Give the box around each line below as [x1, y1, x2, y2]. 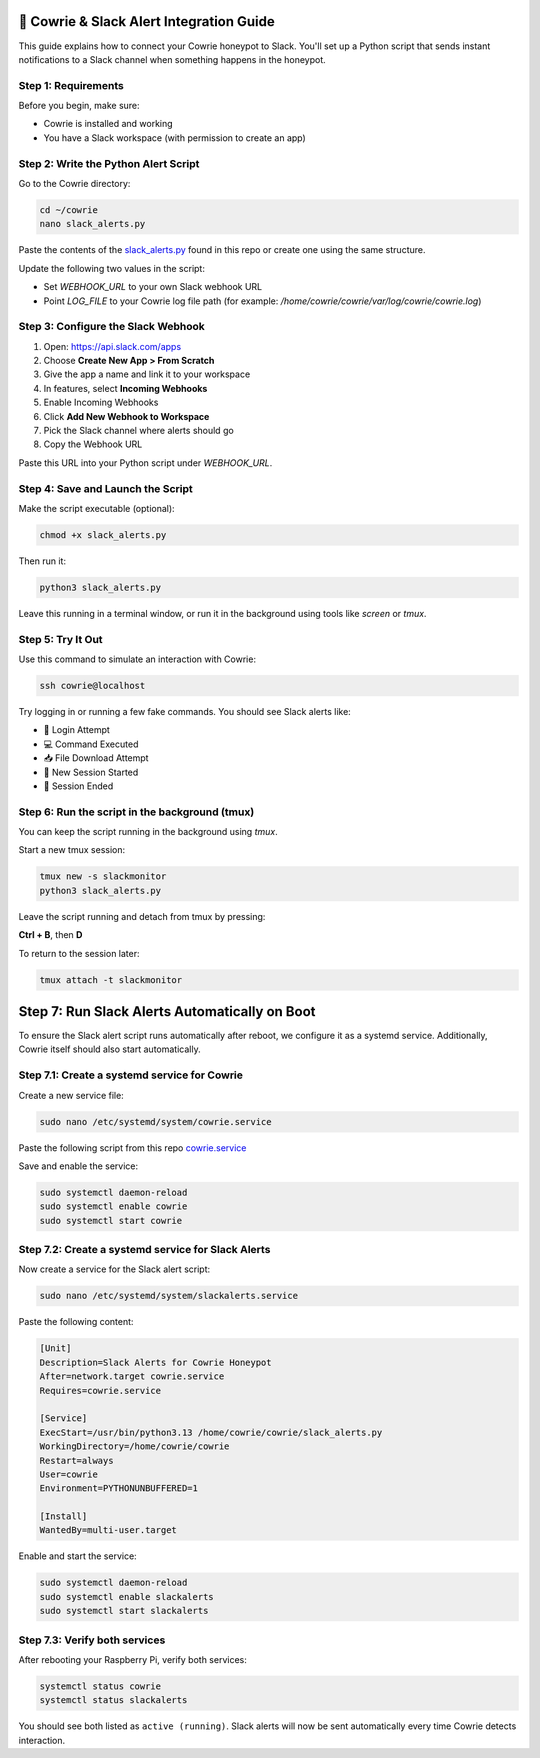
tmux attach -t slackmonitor [39, 974, 183, 985]
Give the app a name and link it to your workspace [43, 368, 251, 380]
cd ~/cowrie [39, 204, 99, 215]
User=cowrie [39, 1468, 99, 1480]
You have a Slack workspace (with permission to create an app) [43, 131, 307, 144]
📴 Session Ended [43, 780, 114, 792]
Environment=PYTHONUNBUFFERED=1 [39, 1483, 199, 1494]
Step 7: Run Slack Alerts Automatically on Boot [18, 1003, 316, 1020]
